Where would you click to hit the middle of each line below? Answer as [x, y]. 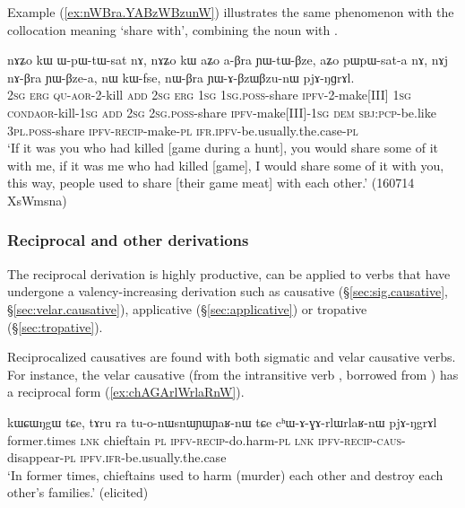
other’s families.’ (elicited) [78, 492]
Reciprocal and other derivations [128, 240]
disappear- [36, 457]
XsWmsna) [37, 200]
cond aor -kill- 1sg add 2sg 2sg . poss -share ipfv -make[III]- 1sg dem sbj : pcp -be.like [222, 112]
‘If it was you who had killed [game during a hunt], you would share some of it [223, 148]
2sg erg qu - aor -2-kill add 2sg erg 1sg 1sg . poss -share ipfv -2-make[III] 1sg [209, 95]
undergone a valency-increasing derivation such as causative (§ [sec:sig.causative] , [228, 291]
